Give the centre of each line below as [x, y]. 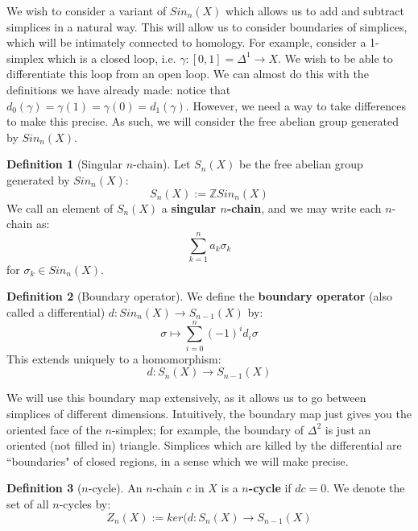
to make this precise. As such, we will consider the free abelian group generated [203, 121]
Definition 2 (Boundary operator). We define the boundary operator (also [199, 296]
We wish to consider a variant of [87, 10]
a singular [189, 207]
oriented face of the [54, 429]
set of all [28, 503]
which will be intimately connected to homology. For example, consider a [186, 42]
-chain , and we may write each [304, 207]
